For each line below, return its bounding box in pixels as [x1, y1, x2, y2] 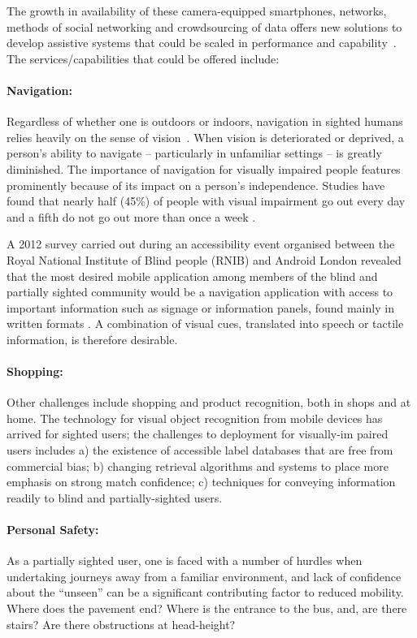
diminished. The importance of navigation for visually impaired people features [7, 160, 401, 177]
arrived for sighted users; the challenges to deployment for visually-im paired [7, 425, 389, 442]
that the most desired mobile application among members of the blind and [7, 267, 378, 284]
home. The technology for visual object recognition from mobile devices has [7, 409, 383, 426]
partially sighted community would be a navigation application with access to [7, 283, 393, 300]
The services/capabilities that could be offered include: [7, 50, 280, 67]
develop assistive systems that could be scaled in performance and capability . [7, 34, 397, 51]
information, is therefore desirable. [7, 330, 178, 347]
